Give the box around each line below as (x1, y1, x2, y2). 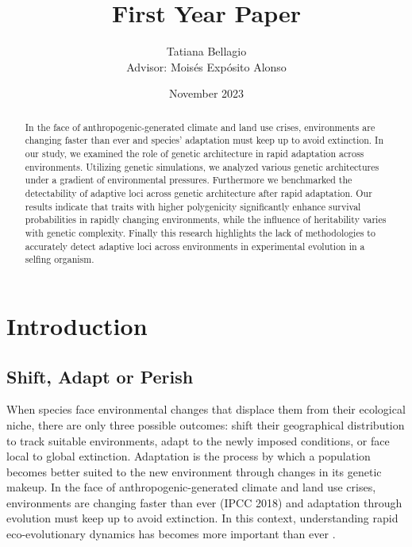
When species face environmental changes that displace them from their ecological (6, 401, 406, 418)
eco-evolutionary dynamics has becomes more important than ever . (6, 526, 336, 542)
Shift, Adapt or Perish (6, 364, 194, 388)
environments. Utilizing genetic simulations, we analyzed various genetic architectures (25, 160, 379, 173)
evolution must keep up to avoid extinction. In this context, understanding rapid (6, 510, 399, 526)
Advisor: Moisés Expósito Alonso (126, 58, 287, 75)
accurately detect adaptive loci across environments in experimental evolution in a (25, 239, 365, 252)
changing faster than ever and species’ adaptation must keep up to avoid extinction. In (25, 133, 383, 147)
